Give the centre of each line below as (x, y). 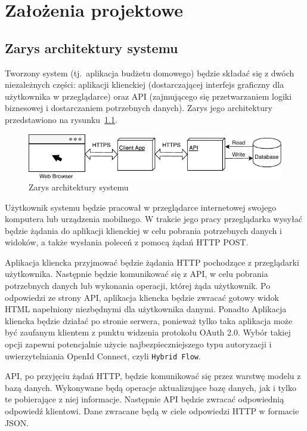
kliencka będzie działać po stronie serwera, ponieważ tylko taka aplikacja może (149, 320)
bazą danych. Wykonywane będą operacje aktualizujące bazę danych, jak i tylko (151, 387)
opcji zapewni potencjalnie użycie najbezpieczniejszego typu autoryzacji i (138, 344)
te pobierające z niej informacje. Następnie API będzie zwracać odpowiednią (145, 399)
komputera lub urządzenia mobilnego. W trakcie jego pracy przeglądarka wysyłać (153, 219)
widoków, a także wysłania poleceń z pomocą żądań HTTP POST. (127, 242)
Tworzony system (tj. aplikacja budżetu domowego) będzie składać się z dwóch (150, 73)
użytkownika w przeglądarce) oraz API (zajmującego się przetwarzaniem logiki (148, 96)
